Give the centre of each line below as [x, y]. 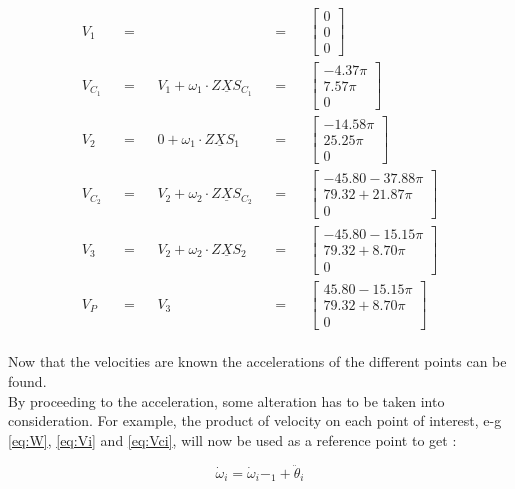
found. [27, 380]
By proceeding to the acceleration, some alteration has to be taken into [226, 400]
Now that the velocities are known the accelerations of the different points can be [257, 361]
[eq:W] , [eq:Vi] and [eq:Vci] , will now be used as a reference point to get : [232, 439]
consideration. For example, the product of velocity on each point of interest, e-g [255, 420]
